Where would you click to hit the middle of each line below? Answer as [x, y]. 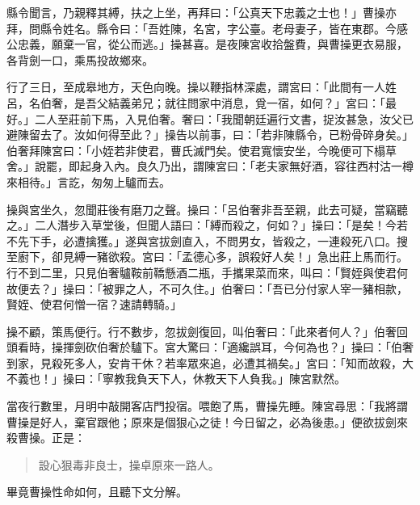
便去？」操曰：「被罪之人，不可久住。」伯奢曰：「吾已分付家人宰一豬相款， [212, 288]
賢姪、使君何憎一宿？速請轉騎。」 [94, 304]
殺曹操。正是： [46, 438]
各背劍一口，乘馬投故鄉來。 [80, 59]
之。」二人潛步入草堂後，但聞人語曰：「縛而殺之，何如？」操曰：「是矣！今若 [207, 225]
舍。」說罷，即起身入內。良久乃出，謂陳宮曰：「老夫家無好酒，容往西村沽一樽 [210, 166]
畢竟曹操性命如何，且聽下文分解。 [97, 492]
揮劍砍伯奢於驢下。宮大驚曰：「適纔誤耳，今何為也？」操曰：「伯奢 [238, 347]
